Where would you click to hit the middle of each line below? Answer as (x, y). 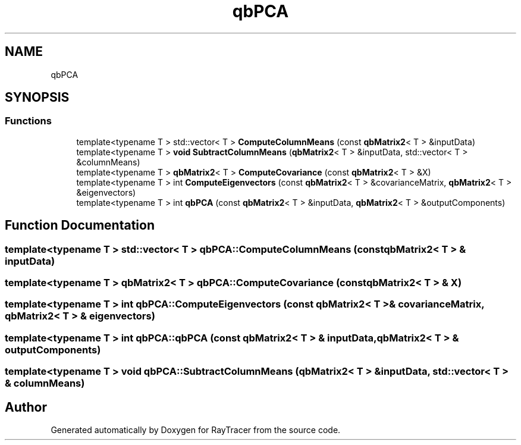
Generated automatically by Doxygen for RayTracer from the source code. (196, 430)
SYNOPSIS (37, 98)
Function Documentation (80, 225)
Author (26, 407)
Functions (28, 121)
